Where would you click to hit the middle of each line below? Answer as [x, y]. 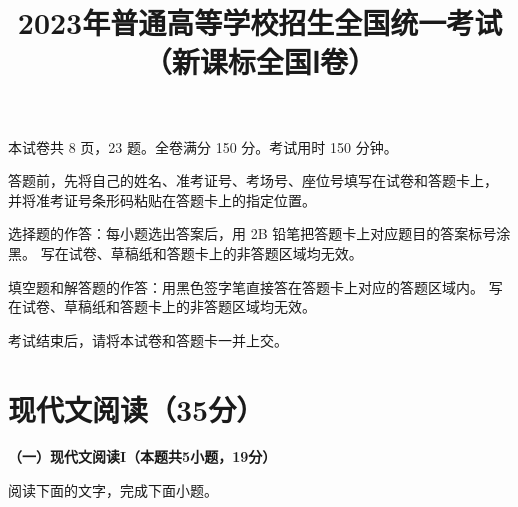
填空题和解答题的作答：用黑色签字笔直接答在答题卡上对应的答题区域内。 [246, 286]
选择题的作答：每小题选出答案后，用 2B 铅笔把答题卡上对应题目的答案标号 [252, 233]
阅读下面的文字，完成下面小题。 [113, 490]
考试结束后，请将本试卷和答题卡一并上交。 [148, 339]
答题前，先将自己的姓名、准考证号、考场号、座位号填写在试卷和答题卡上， [253, 180]
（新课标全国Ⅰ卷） [260, 61]
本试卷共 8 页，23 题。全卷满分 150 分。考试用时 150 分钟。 [203, 146]
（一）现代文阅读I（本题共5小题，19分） [142, 456]
